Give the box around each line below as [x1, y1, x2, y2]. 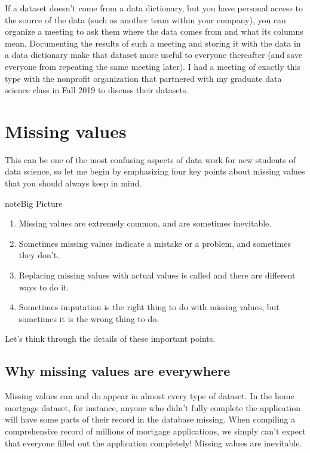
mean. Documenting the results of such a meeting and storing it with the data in [5, 36, 301, 49]
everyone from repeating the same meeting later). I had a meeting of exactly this [5, 60, 300, 72]
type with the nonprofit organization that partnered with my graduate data [5, 72, 282, 84]
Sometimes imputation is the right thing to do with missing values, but [19, 301, 280, 313]
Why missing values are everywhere [5, 362, 231, 380]
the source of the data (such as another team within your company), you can [5, 13, 286, 26]
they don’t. [19, 249, 60, 261]
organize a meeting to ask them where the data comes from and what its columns [5, 25, 303, 38]
